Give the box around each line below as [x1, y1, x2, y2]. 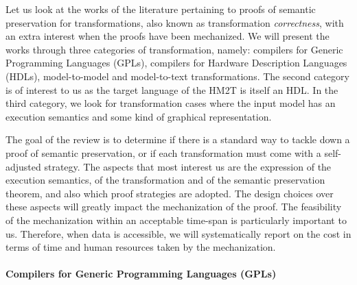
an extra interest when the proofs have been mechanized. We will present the [5, 29, 330, 43]
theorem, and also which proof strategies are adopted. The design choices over [5, 186, 334, 200]
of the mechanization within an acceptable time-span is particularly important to [5, 212, 347, 227]
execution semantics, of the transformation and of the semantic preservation [5, 173, 325, 187]
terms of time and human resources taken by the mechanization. [5, 240, 276, 254]
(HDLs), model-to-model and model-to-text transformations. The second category [5, 69, 349, 83]
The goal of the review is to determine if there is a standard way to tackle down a [5, 132, 350, 147]
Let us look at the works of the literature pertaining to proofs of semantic [5, 2, 316, 16]
